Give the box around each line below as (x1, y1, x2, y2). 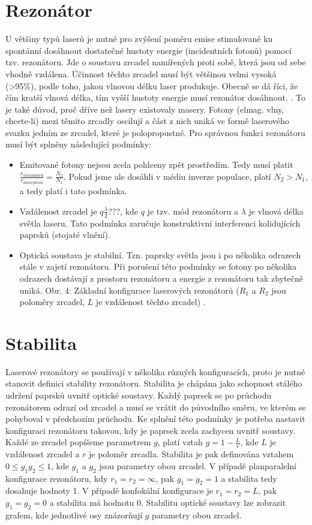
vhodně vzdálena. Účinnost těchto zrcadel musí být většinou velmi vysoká (5, 67, 277, 80)
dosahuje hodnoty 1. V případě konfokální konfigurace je (5, 484, 213, 497)
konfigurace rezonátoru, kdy (5, 472, 108, 484)
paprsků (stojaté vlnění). (19, 228, 110, 241)
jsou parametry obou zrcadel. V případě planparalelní (99, 459, 296, 472)
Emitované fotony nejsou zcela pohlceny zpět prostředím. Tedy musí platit (19, 158, 293, 171)
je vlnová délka (248, 204, 304, 217)
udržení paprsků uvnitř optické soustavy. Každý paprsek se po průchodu (5, 389, 272, 402)
